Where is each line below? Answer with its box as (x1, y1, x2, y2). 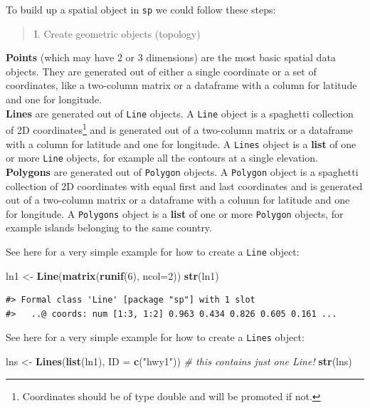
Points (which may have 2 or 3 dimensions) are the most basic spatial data (6, 50, 336, 65)
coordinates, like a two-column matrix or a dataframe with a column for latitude (6, 78, 357, 93)
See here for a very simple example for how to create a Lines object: (6, 330, 305, 345)
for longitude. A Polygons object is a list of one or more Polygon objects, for (6, 206, 344, 221)
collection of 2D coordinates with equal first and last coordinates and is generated (6, 178, 363, 193)
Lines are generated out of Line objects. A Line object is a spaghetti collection (6, 105, 354, 120)
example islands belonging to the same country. (6, 220, 212, 235)
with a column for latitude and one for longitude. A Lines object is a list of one (6, 136, 356, 151)
